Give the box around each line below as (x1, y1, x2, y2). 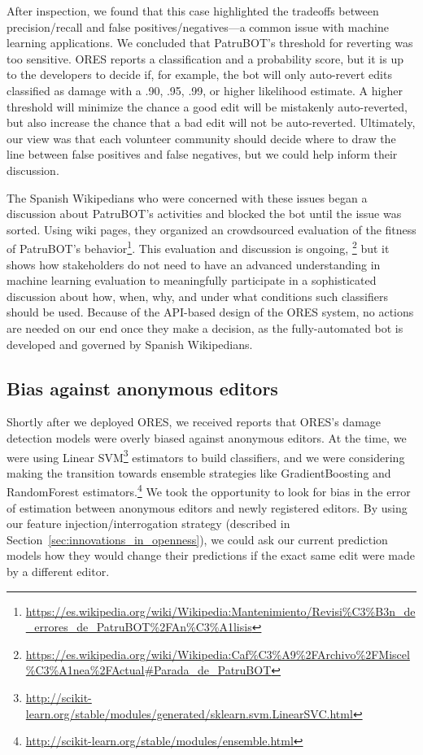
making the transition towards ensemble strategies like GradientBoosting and (7, 464, 391, 481)
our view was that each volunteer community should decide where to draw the (7, 129, 396, 146)
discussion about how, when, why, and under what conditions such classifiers (7, 287, 388, 304)
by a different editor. (7, 562, 110, 579)
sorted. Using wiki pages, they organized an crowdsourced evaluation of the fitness (7, 220, 416, 238)
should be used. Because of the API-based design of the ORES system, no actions (7, 303, 414, 321)
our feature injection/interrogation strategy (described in (7, 515, 290, 532)
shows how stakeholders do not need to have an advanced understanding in (7, 255, 381, 273)
